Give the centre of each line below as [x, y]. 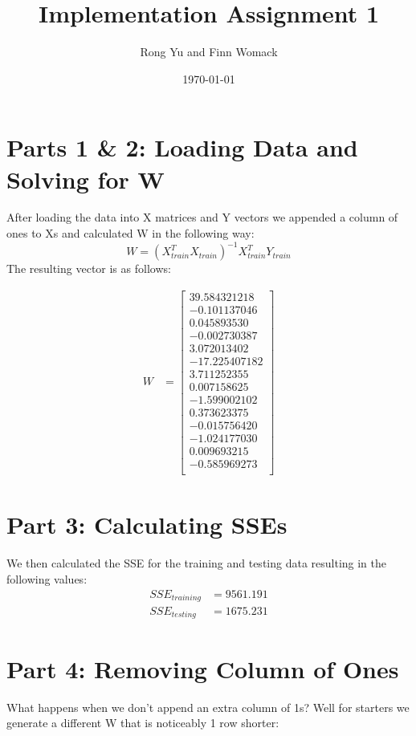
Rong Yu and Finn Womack [209, 52]
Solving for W [86, 179]
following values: [47, 578]
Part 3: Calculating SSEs [147, 525]
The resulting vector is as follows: [89, 268]
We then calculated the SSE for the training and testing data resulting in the [197, 563]
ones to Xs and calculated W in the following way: [131, 233]
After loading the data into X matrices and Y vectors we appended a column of [202, 217]
